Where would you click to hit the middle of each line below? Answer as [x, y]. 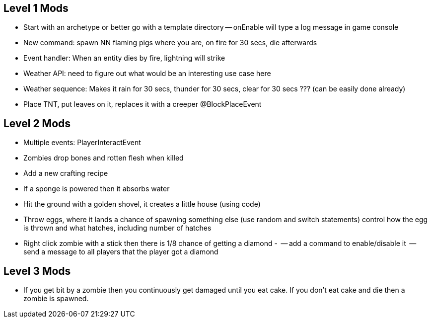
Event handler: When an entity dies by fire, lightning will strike [124, 58]
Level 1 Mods [36, 8]
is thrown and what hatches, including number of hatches [117, 228]
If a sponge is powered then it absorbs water [97, 189]
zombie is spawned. [56, 299]
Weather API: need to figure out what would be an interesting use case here [147, 74]
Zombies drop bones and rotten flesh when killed [104, 158]
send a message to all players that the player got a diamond [121, 252]
